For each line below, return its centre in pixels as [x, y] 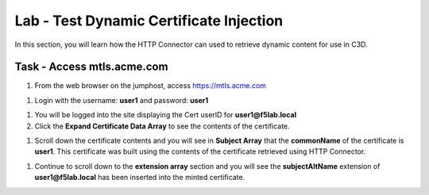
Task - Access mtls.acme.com [91, 67]
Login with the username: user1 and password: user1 [122, 100]
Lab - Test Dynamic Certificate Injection [149, 21]
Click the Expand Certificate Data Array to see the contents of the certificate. [162, 126]
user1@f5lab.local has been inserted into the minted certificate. [140, 178]
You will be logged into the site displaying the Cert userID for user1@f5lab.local [166, 115]
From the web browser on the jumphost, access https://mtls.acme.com [150, 86]
